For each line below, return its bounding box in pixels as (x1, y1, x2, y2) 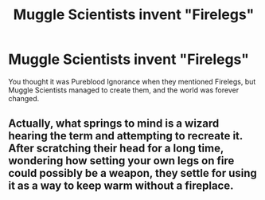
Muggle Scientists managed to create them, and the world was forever (8, 85, 240, 95)
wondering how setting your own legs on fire (8, 154, 235, 168)
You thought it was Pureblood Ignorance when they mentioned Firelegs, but (8, 76, 256, 86)
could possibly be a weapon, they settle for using (8, 167, 257, 180)
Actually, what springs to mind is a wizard (8, 117, 220, 131)
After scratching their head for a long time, (8, 142, 224, 155)
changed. (8, 93, 40, 103)
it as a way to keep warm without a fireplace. (8, 179, 234, 193)
